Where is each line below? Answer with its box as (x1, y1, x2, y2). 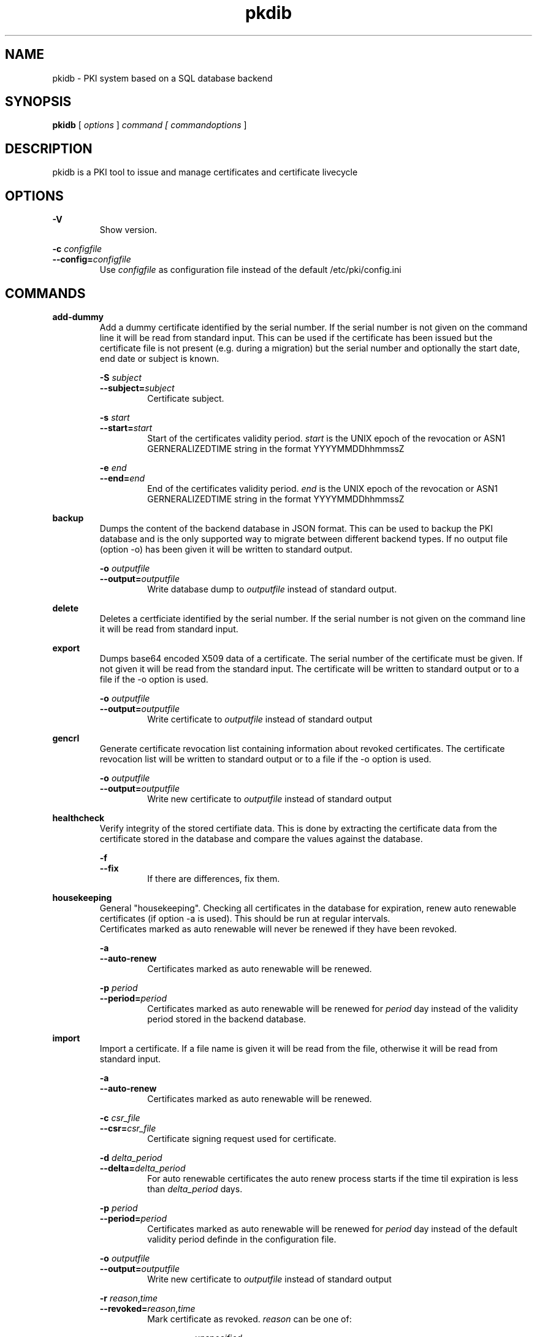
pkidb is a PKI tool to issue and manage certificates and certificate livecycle (52, 167, 358, 178)
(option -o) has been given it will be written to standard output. (99, 543, 352, 554)
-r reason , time (99, 1292, 158, 1303)
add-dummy (52, 311, 104, 322)
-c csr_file (99, 1112, 140, 1123)
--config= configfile (52, 254, 131, 265)
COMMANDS (5, 285, 86, 301)
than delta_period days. (147, 1183, 243, 1194)
